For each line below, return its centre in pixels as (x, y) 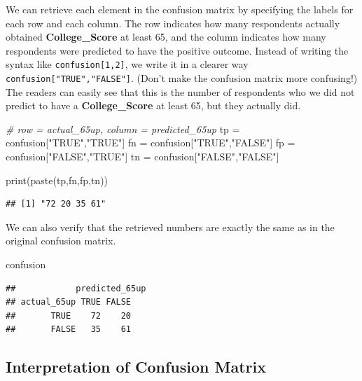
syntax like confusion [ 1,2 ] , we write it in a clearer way (127, 64)
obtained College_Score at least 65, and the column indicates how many (166, 37)
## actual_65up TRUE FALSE (68, 302)
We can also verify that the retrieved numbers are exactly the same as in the (170, 227)
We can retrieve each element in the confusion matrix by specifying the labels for (180, 9)
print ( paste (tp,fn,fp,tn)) (57, 180)
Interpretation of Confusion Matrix (136, 367)
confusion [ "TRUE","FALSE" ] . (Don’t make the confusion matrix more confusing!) (182, 78)
